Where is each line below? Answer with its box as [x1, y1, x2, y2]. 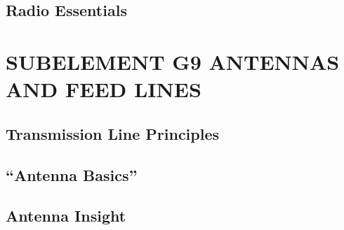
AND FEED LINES [6, 75, 201, 103]
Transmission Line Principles [6, 122, 220, 144]
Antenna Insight [6, 205, 126, 227]
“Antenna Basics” [6, 164, 138, 185]
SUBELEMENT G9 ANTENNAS [6, 47, 340, 76]
